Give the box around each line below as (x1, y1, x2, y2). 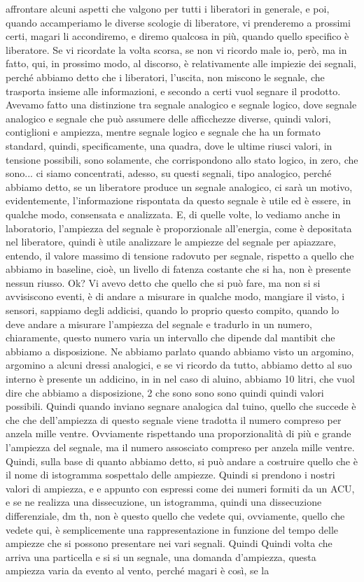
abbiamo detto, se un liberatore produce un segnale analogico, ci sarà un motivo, (6, 179, 353, 194)
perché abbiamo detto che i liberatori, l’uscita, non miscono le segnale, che (6, 69, 325, 84)
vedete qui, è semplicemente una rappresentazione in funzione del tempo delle (6, 522, 339, 537)
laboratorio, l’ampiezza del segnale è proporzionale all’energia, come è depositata (6, 220, 352, 235)
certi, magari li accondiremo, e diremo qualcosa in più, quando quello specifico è (6, 29, 349, 43)
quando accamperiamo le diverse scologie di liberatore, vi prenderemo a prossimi (6, 15, 351, 29)
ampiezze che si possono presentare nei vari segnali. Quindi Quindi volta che (6, 536, 332, 551)
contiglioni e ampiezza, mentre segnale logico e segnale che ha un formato (6, 125, 321, 139)
